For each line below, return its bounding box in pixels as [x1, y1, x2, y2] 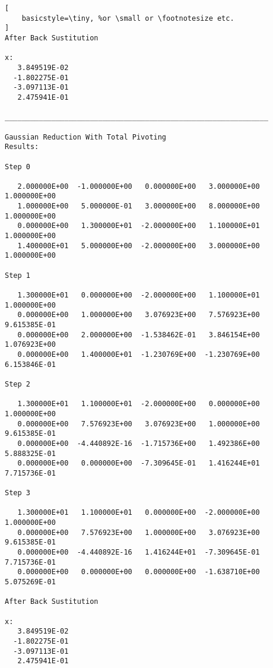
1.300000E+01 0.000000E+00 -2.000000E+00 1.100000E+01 [17, 291, 260, 300]
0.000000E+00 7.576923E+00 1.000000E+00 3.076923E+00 [17, 528, 260, 537]
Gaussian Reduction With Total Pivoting [5, 132, 167, 141]
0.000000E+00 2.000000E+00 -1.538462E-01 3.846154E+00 [17, 330, 260, 339]
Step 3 [5, 489, 30, 498]
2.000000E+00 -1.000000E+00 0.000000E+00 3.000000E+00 [17, 182, 260, 191]
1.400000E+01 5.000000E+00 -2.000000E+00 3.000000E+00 [17, 241, 260, 250]
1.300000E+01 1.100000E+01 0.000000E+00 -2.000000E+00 [17, 508, 260, 517]
